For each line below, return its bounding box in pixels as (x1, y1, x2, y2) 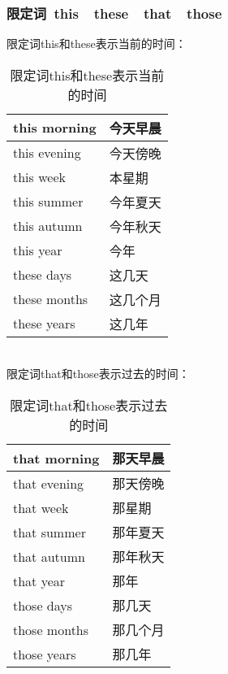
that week (13, 498, 69, 517)
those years (13, 644, 76, 663)
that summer (13, 522, 86, 541)
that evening (13, 473, 84, 493)
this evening (13, 143, 81, 163)
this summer (13, 192, 84, 211)
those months (13, 620, 89, 639)
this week (13, 167, 66, 187)
